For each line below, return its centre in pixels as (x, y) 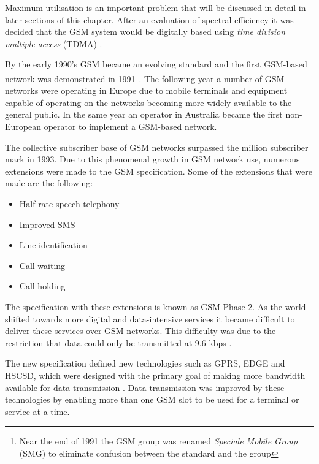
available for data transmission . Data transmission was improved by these (145, 387)
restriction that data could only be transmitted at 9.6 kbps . (118, 342)
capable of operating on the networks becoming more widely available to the (148, 102)
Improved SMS (47, 224)
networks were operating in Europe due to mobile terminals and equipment (146, 90)
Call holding (42, 286)
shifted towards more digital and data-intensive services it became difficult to (150, 318)
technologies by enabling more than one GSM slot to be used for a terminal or (152, 399)
